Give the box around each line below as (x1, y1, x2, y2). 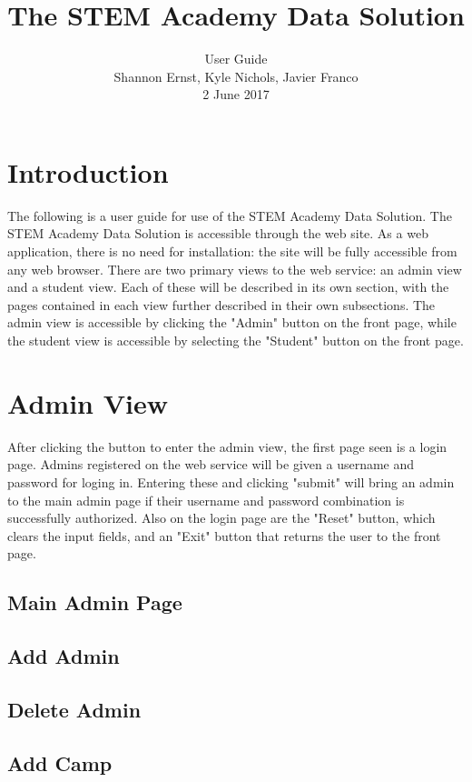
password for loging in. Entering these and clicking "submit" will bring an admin (7, 472, 455, 491)
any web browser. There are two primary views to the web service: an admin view (7, 259, 462, 278)
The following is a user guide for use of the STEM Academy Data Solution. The (7, 206, 452, 225)
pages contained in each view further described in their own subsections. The (7, 295, 436, 314)
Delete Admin (7, 695, 142, 723)
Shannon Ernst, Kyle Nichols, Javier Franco (113, 66, 359, 85)
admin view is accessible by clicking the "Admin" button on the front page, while (7, 313, 457, 332)
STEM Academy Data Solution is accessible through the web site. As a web (7, 224, 428, 243)
